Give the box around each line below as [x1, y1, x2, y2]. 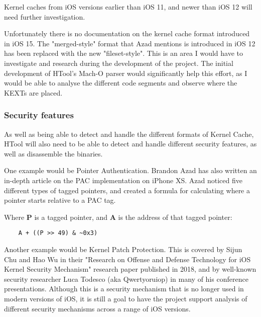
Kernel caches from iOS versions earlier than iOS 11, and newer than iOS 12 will [4, 2, 252, 12]
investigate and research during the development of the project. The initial [4, 57, 233, 68]
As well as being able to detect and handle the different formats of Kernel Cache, [4, 128, 254, 139]
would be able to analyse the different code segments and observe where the [4, 77, 237, 88]
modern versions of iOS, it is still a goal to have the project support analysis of [4, 293, 247, 303]
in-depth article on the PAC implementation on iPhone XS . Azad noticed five [4, 175, 242, 185]
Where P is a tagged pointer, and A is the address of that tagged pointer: [4, 211, 232, 222]
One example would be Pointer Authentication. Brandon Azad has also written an [4, 165, 257, 176]
